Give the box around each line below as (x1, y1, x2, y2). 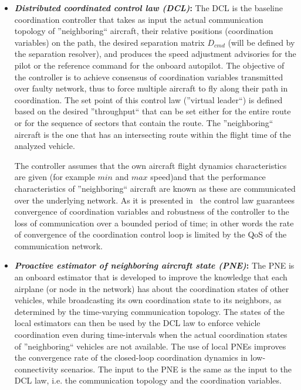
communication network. (14, 239, 103, 252)
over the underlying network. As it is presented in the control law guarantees (14, 194, 295, 206)
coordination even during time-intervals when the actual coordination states (14, 328, 288, 341)
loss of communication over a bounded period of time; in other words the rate (14, 216, 294, 229)
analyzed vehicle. (14, 140, 75, 152)
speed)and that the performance (150, 171, 266, 183)
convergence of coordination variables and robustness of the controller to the (14, 205, 289, 218)
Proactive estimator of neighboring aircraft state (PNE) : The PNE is (14, 259, 295, 272)
